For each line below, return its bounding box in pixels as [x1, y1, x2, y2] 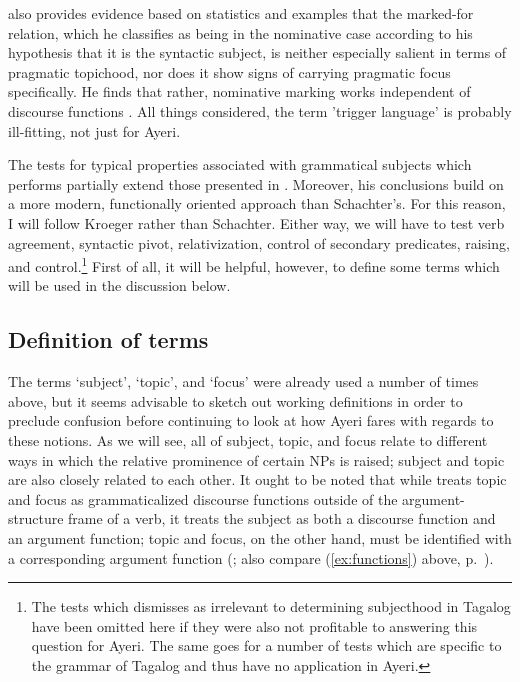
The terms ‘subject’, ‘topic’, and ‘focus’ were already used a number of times [8, 371, 479, 392]
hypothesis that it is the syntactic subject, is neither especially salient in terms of [8, 42, 507, 63]
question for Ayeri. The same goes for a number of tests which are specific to [31, 635, 502, 656]
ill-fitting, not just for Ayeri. [8, 120, 181, 141]
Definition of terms [8, 324, 209, 355]
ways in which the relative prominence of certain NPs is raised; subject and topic [8, 449, 505, 470]
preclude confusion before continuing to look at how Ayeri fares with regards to [8, 410, 494, 431]
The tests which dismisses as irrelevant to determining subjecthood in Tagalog [31, 596, 511, 617]
